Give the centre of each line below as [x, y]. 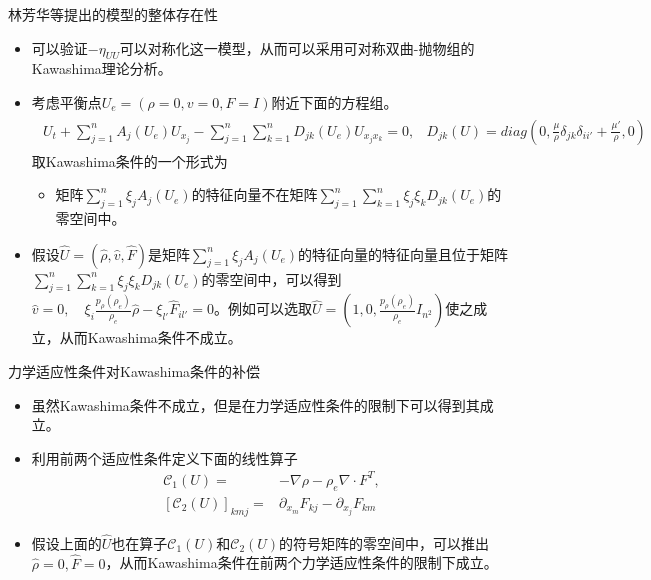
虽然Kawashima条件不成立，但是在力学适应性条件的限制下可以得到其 [255, 404]
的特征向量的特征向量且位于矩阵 [403, 253]
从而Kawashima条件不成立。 [150, 337]
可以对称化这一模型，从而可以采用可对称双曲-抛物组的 [297, 47]
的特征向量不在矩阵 [254, 194]
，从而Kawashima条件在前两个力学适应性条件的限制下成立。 [301, 562]
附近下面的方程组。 [334, 101]
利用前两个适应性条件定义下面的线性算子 [164, 457]
